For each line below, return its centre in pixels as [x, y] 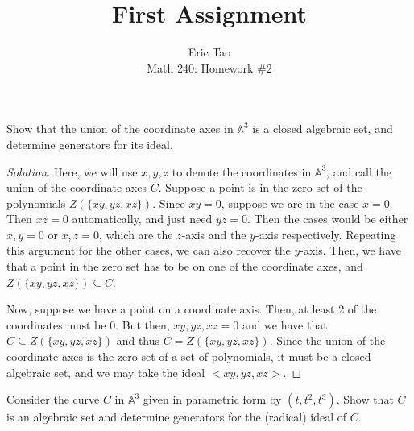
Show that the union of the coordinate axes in [120, 128]
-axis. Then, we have [350, 250]
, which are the [136, 234]
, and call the [359, 171]
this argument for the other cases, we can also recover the [149, 250]
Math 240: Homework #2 [209, 67]
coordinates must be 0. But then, [88, 324]
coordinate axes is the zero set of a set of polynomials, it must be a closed [189, 356]
